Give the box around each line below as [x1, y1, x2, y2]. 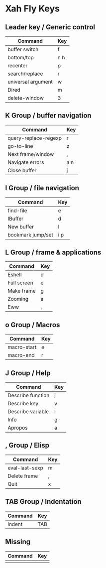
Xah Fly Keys [5, 3, 60, 14]
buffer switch [7, 46, 39, 53]
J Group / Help [5, 369, 51, 377]
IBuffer [7, 215, 24, 222]
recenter [7, 62, 28, 69]
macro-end [7, 352, 35, 359]
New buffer [7, 223, 34, 230]
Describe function [7, 392, 50, 399]
